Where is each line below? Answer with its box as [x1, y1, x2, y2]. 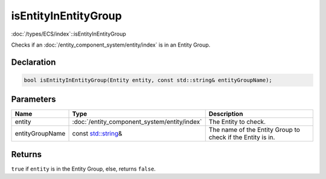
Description [208, 109, 243, 118]
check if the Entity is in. [208, 133, 275, 142]
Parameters [11, 94, 56, 105]
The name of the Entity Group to [208, 126, 300, 134]
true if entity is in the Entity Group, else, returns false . [11, 165, 156, 172]
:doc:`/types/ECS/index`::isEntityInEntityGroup [11, 30, 126, 37]
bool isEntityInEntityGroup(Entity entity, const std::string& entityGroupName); [24, 76, 273, 83]
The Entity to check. [208, 118, 266, 126]
